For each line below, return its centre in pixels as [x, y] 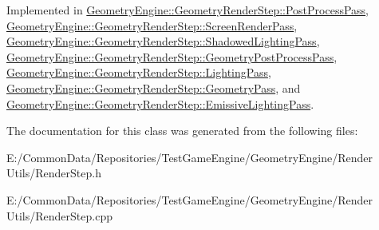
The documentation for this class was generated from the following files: [182, 131]
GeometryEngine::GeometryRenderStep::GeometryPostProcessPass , [172, 56]
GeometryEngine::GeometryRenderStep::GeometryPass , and [154, 87]
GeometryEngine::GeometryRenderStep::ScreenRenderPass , [152, 25]
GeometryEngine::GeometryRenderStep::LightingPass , [139, 72]
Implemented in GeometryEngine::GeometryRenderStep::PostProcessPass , [188, 10]
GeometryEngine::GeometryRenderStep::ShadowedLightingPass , [163, 41]
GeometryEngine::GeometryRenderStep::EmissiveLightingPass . [160, 103]
